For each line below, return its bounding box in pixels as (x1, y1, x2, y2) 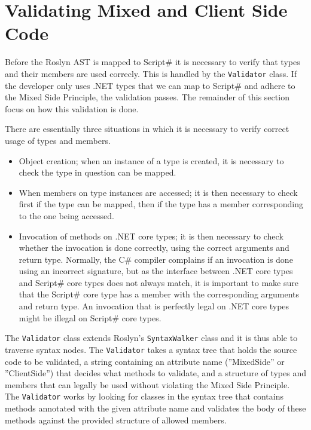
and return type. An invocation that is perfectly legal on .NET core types (19, 300, 289, 312)
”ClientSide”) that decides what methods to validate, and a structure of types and (5, 367, 306, 379)
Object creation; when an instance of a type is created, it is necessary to (19, 154, 284, 167)
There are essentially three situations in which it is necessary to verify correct (5, 122, 289, 135)
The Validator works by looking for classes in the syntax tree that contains (5, 390, 283, 403)
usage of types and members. (5, 134, 111, 146)
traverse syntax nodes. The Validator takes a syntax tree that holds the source (5, 343, 297, 355)
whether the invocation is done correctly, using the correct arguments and (19, 241, 289, 254)
